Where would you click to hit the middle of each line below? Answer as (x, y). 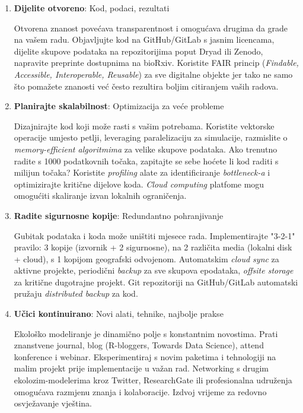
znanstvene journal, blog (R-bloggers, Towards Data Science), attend (139, 345)
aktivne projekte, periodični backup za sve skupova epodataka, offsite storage (154, 270)
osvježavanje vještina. (53, 403)
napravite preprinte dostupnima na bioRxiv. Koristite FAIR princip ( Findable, (156, 63)
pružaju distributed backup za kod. (76, 293)
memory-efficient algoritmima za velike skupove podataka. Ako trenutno (146, 149)
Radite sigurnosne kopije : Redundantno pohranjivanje (119, 215)
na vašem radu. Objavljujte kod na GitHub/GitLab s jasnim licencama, (144, 39)
